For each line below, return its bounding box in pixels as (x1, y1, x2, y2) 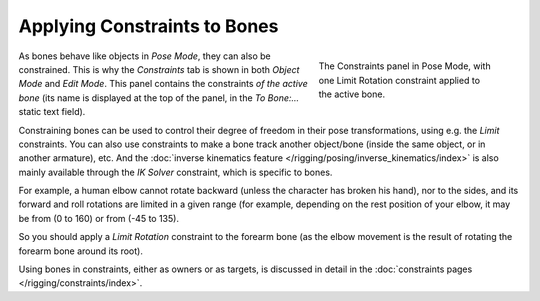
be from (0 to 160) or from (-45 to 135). (18, 212, 180, 224)
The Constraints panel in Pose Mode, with (318, 60, 491, 72)
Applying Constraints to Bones (18, 15, 279, 37)
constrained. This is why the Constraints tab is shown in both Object (18, 63, 300, 75)
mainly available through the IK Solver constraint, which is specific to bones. (18, 166, 333, 178)
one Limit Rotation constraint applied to (318, 74, 480, 86)
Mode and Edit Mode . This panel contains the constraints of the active (18, 78, 309, 90)
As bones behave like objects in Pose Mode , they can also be (18, 50, 271, 62)
